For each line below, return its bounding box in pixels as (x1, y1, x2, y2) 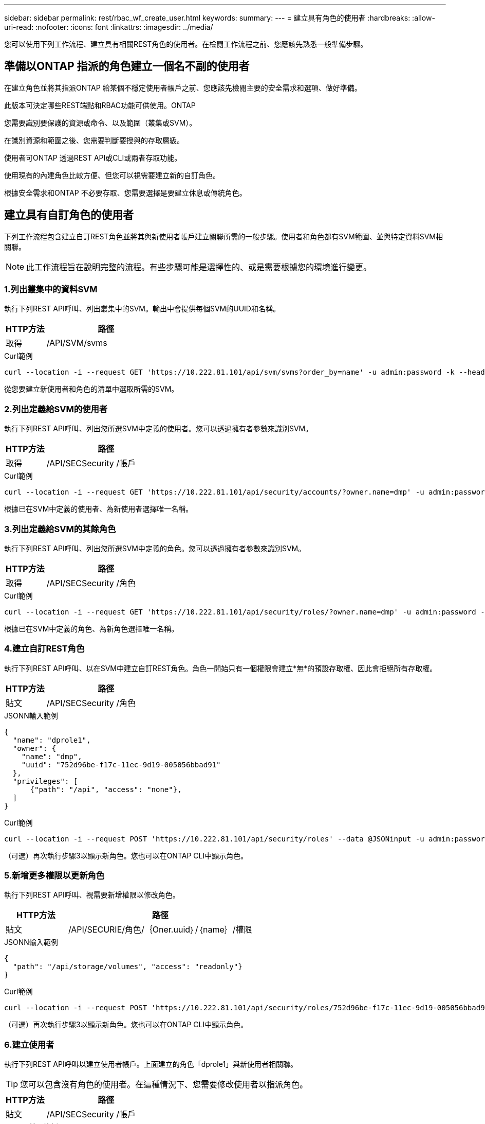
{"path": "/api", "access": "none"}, (30, 785, 182, 794)
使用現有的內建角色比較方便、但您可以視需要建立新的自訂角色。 (4, 170, 220, 180)
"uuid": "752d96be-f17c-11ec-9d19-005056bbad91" (21, 760, 221, 769)
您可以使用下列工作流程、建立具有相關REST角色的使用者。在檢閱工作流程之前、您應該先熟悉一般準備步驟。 (4, 40, 368, 48)
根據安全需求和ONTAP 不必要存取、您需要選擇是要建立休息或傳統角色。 (4, 188, 247, 197)
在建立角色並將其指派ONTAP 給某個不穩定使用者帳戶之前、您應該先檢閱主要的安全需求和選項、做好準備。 (4, 83, 362, 92)
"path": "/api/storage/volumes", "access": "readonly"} (12, 962, 242, 971)
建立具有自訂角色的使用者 (4, 208, 134, 222)
